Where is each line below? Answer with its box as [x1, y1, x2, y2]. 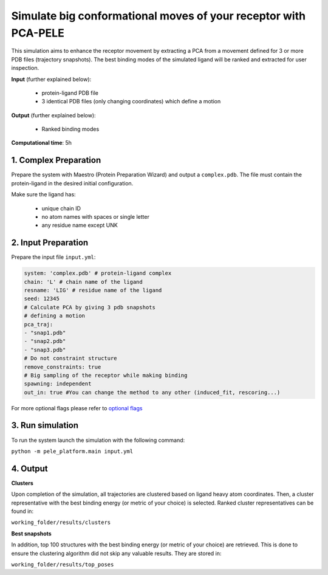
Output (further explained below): [11, 111, 97, 119]
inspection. [11, 64, 39, 72]
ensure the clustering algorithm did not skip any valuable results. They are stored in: [11, 549, 222, 557]
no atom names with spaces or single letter [41, 213, 150, 220]
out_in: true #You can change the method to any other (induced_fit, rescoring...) [24, 389, 281, 396]
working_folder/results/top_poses [11, 561, 114, 568]
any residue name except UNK [41, 222, 118, 229]
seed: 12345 [24, 295, 60, 302]
